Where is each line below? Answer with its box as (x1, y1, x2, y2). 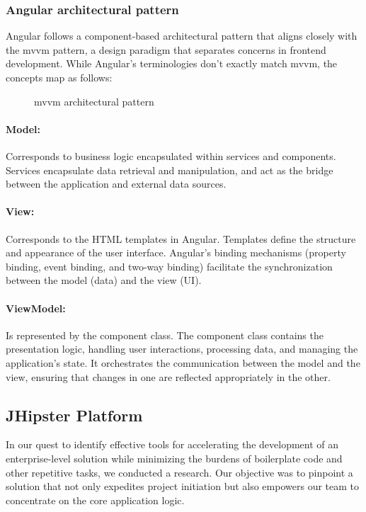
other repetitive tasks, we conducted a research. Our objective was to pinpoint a (6, 465, 353, 479)
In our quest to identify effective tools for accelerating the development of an (6, 437, 339, 452)
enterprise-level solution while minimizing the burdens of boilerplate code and (6, 450, 343, 465)
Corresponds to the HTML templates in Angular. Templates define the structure (6, 231, 356, 246)
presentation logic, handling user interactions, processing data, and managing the (6, 341, 358, 356)
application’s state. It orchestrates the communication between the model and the (6, 355, 360, 370)
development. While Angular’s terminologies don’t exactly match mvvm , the (6, 56, 338, 71)
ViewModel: (6, 300, 66, 315)
